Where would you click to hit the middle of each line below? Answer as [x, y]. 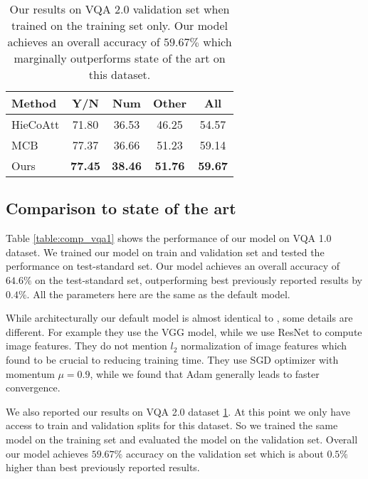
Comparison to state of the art [121, 208]
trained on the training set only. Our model [120, 25]
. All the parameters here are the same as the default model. [158, 294]
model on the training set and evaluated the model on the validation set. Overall [182, 439]
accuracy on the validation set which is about [225, 453]
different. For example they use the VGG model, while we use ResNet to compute [184, 331]
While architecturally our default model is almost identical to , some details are [179, 318]
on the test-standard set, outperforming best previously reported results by [199, 279]
